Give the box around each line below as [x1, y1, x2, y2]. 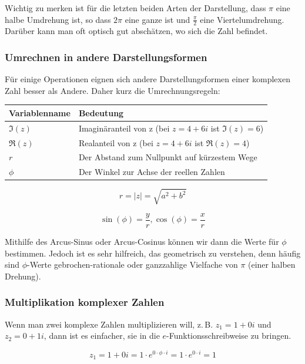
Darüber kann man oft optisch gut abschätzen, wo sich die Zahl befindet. [5, 25, 268, 37]
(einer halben [248, 258, 296, 271]
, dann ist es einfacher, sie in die [43, 329, 160, 342]
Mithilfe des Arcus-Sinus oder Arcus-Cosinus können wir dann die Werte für [5, 235, 279, 247]
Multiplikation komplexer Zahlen [5, 295, 165, 309]
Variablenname [9, 106, 71, 119]
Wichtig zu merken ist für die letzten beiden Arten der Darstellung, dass [5, 2, 266, 14]
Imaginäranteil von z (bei [78, 122, 170, 134]
